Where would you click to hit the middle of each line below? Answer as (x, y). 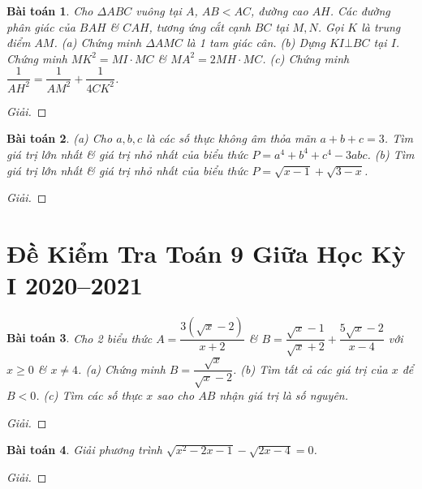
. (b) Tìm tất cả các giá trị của (310, 369)
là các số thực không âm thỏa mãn (231, 138)
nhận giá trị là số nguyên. (284, 395)
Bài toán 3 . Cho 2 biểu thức (80, 338)
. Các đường (360, 11)
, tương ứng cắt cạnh (200, 26)
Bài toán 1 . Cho (50, 11)
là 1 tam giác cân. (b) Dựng (256, 43)
